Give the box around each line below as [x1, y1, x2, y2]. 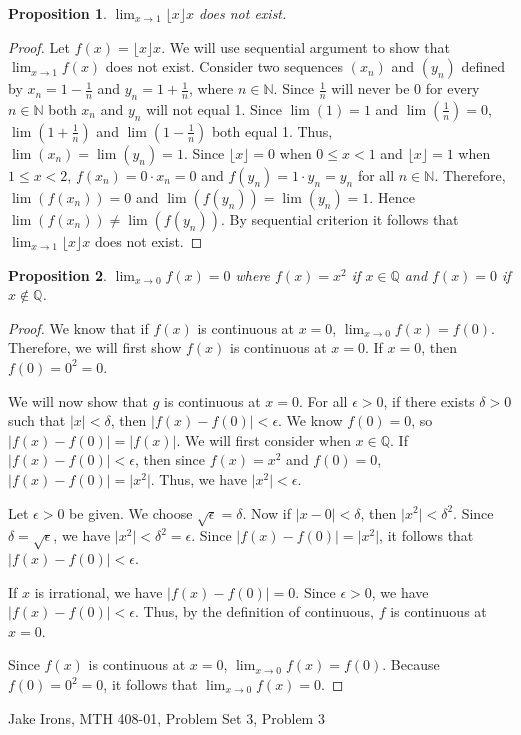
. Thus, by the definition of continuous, [134, 601, 374, 622]
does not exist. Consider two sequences [105, 56, 344, 77]
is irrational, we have [34, 581, 163, 602]
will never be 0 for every [331, 78, 480, 99]
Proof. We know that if [8, 317, 149, 338]
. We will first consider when [176, 429, 351, 450]
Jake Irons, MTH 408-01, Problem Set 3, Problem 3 [8, 707, 325, 728]
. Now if [242, 502, 292, 523]
